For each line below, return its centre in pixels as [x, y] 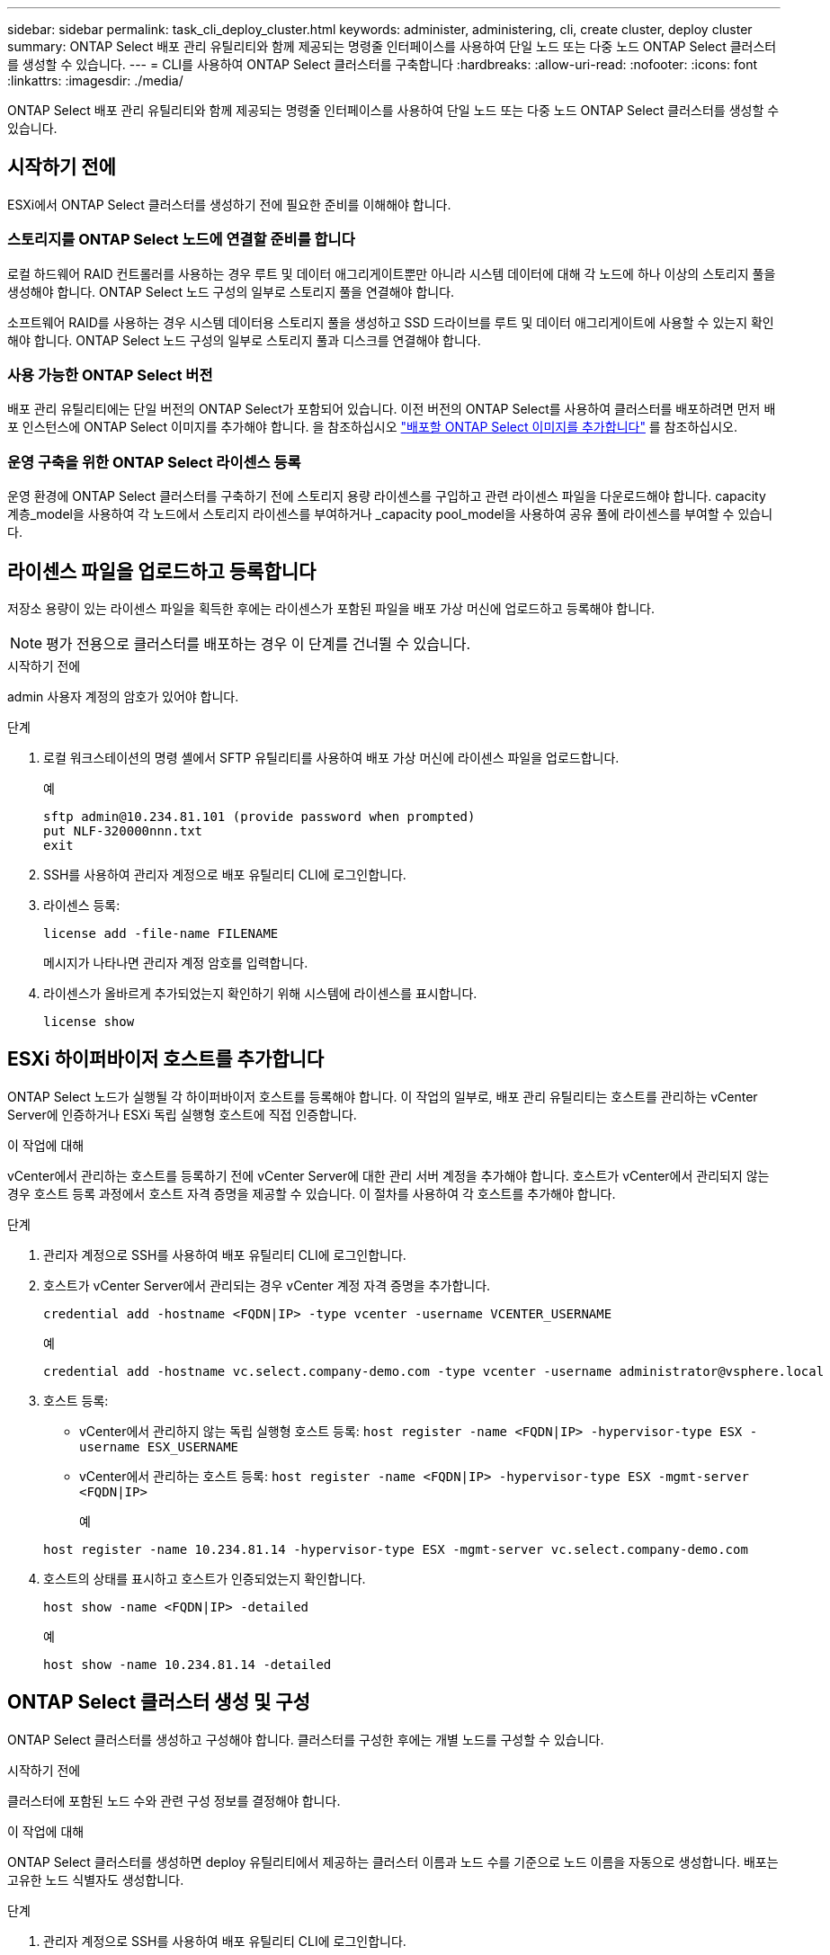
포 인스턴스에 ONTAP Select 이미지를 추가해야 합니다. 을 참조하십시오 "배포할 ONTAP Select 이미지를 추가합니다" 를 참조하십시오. [372, 427]
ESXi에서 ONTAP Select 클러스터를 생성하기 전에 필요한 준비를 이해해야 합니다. [229, 204]
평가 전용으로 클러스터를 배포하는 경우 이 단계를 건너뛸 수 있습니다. [259, 643]
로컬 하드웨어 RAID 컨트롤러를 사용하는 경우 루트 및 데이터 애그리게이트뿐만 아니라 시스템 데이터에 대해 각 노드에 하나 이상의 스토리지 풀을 [392, 273]
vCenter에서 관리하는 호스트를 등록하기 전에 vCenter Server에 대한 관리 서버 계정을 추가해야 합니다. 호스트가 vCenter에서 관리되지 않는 [388, 1175]
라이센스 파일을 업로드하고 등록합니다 [162, 571]
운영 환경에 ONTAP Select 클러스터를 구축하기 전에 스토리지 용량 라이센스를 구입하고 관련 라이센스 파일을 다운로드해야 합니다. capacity [387, 496]
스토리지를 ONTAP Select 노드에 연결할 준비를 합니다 [181, 240]
